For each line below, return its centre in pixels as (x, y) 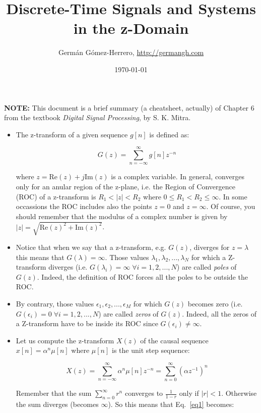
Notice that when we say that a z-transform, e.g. (91, 247)
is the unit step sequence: (151, 350)
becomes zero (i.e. (215, 303)
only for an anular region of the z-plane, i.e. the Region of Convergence (125, 187)
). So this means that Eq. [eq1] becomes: (171, 404)
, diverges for (210, 247)
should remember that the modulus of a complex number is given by (122, 216)
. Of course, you (231, 206)
